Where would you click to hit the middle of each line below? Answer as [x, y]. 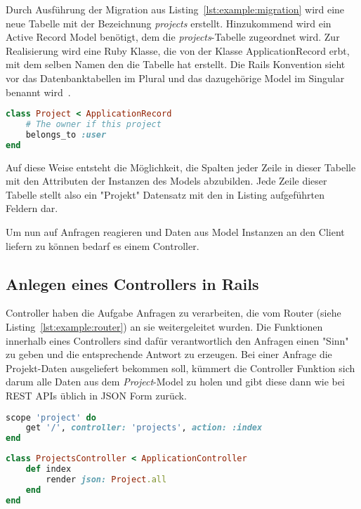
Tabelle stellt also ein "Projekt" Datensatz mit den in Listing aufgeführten [165, 194]
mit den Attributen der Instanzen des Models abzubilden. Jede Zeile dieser [166, 181]
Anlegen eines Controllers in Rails [132, 283]
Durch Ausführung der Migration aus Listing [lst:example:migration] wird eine [175, 9]
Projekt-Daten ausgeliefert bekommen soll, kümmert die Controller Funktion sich [180, 368]
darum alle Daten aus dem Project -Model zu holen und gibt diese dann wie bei [175, 382]
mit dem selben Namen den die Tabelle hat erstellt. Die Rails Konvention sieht [176, 64]
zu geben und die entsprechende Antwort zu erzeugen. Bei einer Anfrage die [169, 354]
